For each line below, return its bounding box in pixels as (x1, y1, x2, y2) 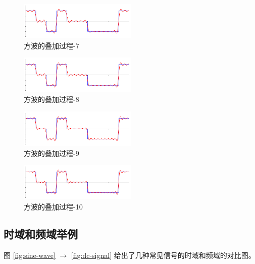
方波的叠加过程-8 (24, 94, 79, 104)
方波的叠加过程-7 (24, 40, 79, 50)
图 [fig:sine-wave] (4, 249, 56, 260)
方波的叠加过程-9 (24, 147, 79, 158)
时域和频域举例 (4, 226, 78, 241)
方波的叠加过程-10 (24, 201, 83, 212)
